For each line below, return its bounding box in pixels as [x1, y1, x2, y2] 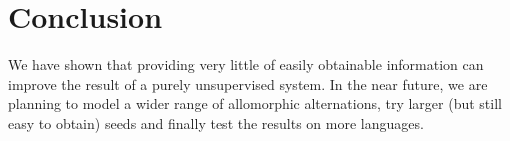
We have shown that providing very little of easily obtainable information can [8, 54, 484, 75]
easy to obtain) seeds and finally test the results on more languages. [8, 112, 424, 133]
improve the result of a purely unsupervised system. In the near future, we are [8, 73, 488, 94]
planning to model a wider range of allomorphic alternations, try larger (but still [8, 93, 502, 114]
